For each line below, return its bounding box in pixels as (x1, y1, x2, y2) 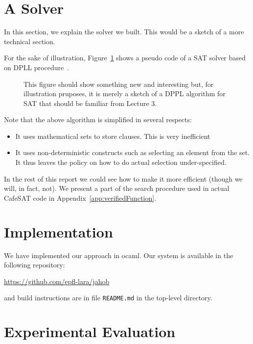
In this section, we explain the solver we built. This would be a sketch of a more (4, 26, 244, 37)
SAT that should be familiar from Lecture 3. (23, 98, 157, 108)
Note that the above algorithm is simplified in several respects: (4, 114, 192, 125)
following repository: (4, 260, 65, 270)
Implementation (4, 221, 113, 241)
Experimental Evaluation (4, 321, 176, 342)
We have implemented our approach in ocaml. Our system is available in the (4, 250, 233, 260)
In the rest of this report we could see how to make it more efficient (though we (4, 173, 243, 184)
